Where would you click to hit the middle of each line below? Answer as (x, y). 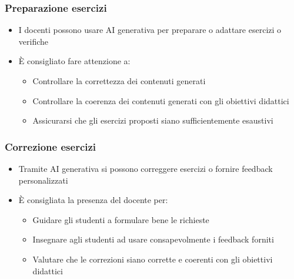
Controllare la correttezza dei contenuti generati (119, 81)
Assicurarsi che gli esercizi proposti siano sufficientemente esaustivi (153, 120)
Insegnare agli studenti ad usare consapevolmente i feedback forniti (153, 239)
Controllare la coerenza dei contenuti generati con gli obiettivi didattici (161, 100)
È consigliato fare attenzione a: (74, 61)
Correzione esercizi (51, 146)
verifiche (34, 41)
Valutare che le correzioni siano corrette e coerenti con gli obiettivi (153, 259)
